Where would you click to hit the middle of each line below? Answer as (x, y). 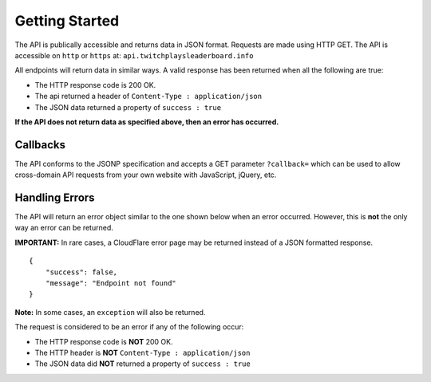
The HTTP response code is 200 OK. (95, 85)
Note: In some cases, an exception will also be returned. (110, 312)
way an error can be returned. (64, 228)
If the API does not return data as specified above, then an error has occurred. (147, 122)
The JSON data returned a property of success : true (128, 107)
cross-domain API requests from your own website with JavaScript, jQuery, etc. (146, 175)
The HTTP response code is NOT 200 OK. (104, 341)
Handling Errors (55, 198)
